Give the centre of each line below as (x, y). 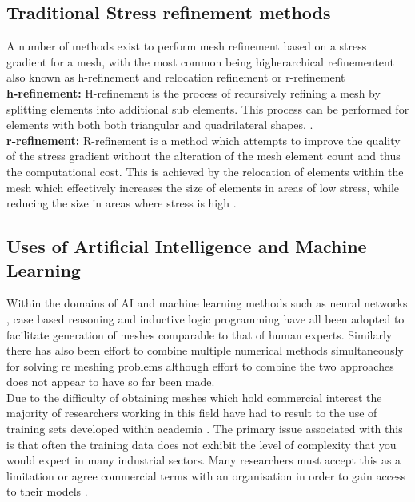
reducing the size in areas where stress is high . (122, 203)
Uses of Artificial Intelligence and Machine (187, 246)
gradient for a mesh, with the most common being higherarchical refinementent (200, 61)
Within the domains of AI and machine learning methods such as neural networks (207, 303)
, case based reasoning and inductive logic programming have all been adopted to (206, 318)
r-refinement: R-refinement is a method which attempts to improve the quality (204, 140)
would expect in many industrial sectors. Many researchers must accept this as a (204, 460)
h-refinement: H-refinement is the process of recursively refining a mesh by (194, 92)
